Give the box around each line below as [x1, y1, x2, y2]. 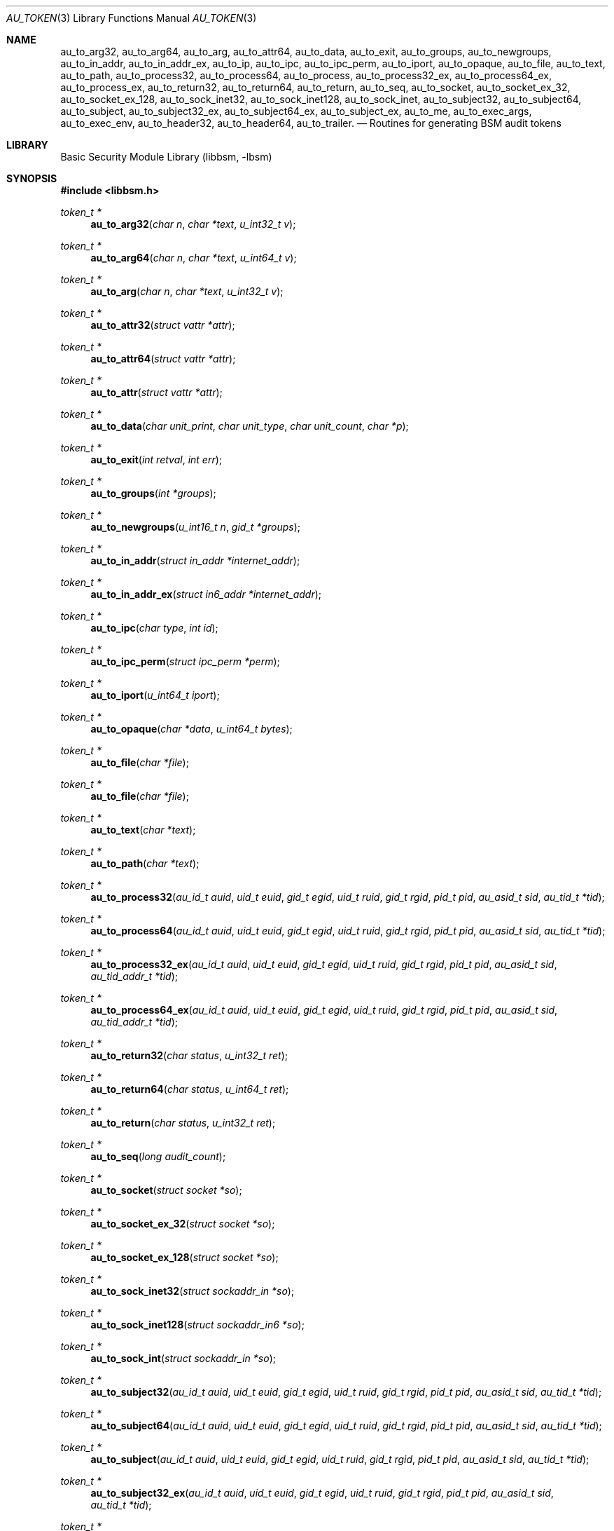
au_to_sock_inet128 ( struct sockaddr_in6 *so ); [90, 1319, 305, 1331]
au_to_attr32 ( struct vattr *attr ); [90, 319, 235, 331]
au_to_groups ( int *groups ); [90, 487, 216, 499]
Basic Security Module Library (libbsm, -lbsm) [60, 151, 272, 163]
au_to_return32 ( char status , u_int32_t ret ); [90, 1049, 288, 1061]
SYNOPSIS [6, 172, 57, 184]
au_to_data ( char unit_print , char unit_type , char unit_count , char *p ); [90, 420, 409, 432]
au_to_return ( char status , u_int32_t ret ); [90, 1117, 276, 1129]
